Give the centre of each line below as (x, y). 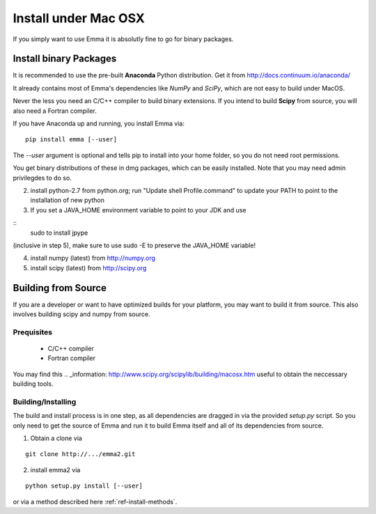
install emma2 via (55, 469)
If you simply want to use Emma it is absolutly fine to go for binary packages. (123, 39)
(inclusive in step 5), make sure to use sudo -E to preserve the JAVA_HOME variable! (134, 245)
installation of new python (67, 200)
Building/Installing (45, 402)
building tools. (33, 384)
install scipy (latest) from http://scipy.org (88, 267)
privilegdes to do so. (42, 178)
